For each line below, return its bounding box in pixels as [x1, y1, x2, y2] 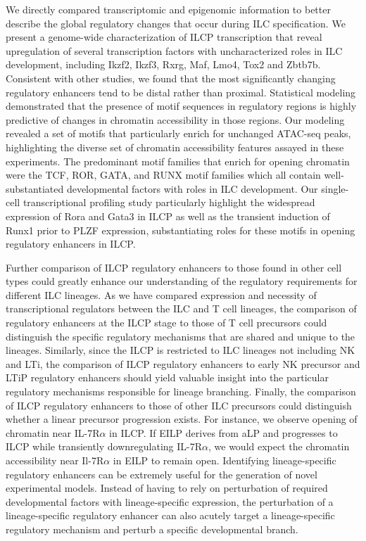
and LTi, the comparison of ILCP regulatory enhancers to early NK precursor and [6, 356, 360, 371]
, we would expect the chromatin [208, 439, 350, 454]
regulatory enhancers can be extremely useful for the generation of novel [6, 466, 317, 481]
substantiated [6, 181, 64, 196]
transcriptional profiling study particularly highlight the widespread [23, 195, 315, 210]
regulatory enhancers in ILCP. [6, 236, 136, 251]
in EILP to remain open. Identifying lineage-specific [113, 453, 336, 467]
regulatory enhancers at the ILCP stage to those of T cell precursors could [6, 315, 327, 330]
